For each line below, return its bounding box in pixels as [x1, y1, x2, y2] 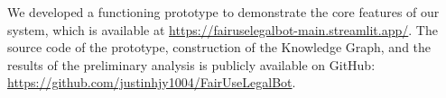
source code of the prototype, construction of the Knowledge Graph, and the [7, 38, 432, 57]
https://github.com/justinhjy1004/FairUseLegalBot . [7, 73, 296, 92]
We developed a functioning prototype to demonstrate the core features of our [7, 3, 440, 21]
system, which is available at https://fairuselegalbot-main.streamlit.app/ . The [7, 20, 438, 39]
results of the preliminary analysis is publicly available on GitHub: [7, 55, 376, 74]
